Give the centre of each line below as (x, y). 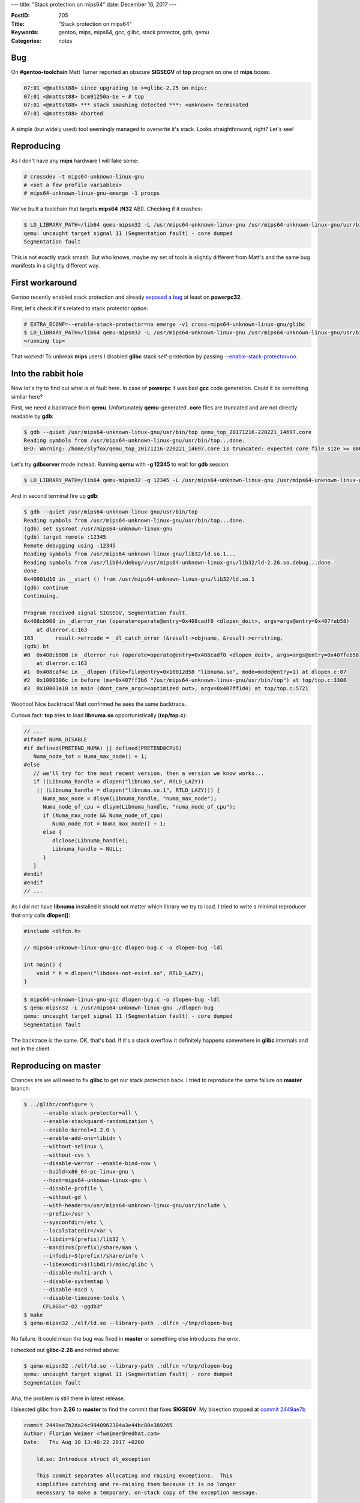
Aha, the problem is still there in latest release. (68, 1398)
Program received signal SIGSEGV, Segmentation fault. (106, 613)
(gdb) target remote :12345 (65, 537)
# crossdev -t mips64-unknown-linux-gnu (84, 176)
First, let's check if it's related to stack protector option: (79, 308)
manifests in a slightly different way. (55, 266)
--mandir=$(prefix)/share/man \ (90, 1247)
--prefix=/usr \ (67, 1214)
